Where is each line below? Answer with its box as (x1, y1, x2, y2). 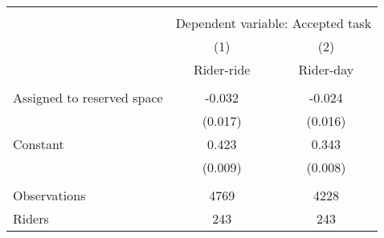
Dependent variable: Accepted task (175, 14, 372, 32)
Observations (13, 186, 86, 204)
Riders (13, 209, 49, 228)
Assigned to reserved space (13, 88, 163, 107)
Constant (13, 135, 64, 153)
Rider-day (298, 60, 354, 79)
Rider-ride (193, 60, 251, 79)
